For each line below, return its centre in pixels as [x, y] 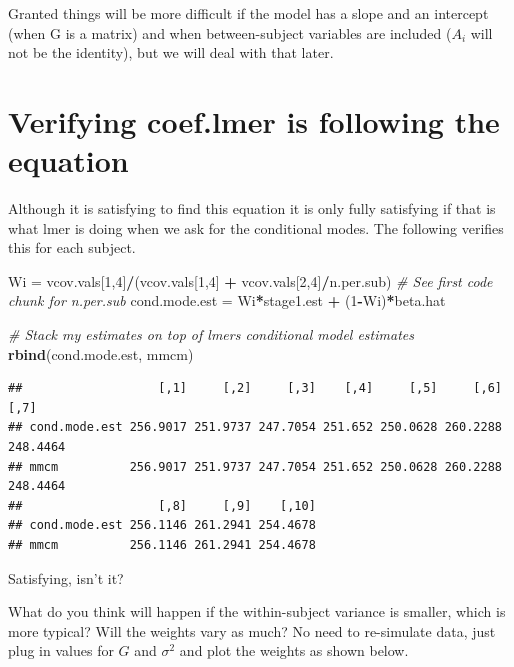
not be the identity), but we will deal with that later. [171, 52]
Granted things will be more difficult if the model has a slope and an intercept [248, 13]
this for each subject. [72, 247]
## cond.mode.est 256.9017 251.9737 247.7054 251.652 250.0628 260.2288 [255, 427]
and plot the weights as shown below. [294, 650]
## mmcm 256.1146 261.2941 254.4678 [162, 545]
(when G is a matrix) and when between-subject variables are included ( [230, 32]
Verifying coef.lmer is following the [254, 120]
